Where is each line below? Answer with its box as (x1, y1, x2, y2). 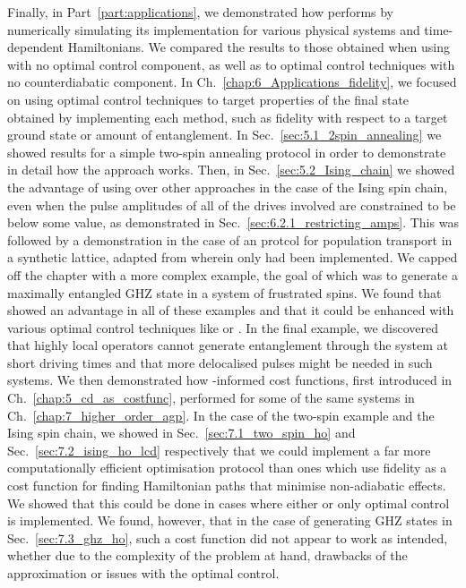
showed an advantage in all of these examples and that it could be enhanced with (7, 301, 454, 320)
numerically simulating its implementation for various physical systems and (7, 20, 420, 38)
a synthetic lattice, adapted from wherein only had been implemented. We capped (7, 248, 458, 267)
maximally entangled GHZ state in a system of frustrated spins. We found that (7, 283, 442, 302)
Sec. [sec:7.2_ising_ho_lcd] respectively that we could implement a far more (7, 440, 431, 459)
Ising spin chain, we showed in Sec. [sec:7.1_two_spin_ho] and (7, 423, 356, 442)
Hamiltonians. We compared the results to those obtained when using (67, 38, 450, 56)
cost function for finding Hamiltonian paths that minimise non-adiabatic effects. (7, 476, 446, 495)
